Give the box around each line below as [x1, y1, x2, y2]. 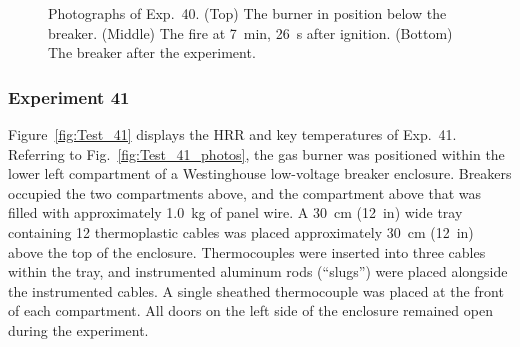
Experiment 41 [8, 84, 130, 109]
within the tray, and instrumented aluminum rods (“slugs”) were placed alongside [8, 261, 508, 282]
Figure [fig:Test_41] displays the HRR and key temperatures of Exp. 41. [8, 124, 457, 144]
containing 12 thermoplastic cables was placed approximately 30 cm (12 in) [8, 221, 474, 242]
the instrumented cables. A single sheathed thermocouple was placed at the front [8, 280, 504, 301]
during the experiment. [8, 319, 149, 340]
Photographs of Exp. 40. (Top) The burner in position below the [48, 3, 447, 23]
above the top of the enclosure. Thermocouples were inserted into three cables [8, 241, 486, 262]
